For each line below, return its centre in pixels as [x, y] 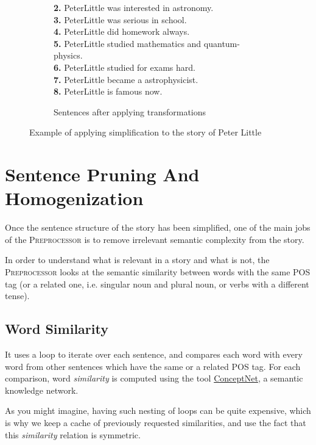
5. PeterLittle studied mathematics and [128, 43]
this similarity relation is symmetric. [73, 434]
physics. [68, 55]
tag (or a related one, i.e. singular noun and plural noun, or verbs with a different [157, 284]
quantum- [222, 43]
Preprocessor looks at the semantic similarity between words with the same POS [158, 272]
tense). [17, 296]
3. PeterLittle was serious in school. [120, 19]
